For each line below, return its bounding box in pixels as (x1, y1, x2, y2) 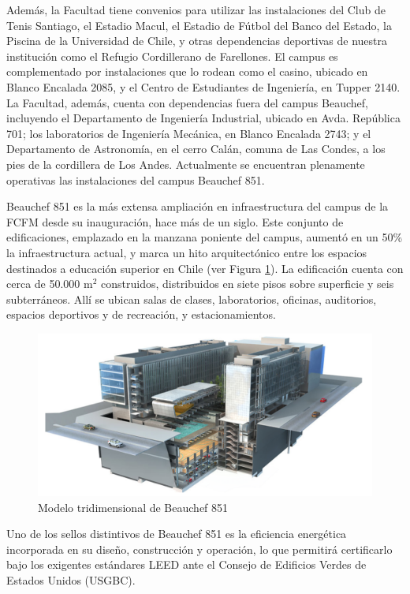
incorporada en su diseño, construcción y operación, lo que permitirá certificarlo (6, 540, 393, 557)
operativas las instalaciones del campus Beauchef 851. (6, 171, 265, 188)
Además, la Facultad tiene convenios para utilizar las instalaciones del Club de (6, 2, 386, 17)
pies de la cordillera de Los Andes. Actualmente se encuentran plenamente (6, 155, 365, 172)
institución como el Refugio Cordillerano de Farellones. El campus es (6, 47, 338, 64)
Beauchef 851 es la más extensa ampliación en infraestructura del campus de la (6, 198, 389, 215)
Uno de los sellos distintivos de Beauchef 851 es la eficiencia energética (6, 525, 347, 542)
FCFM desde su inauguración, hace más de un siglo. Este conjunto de (6, 213, 344, 230)
